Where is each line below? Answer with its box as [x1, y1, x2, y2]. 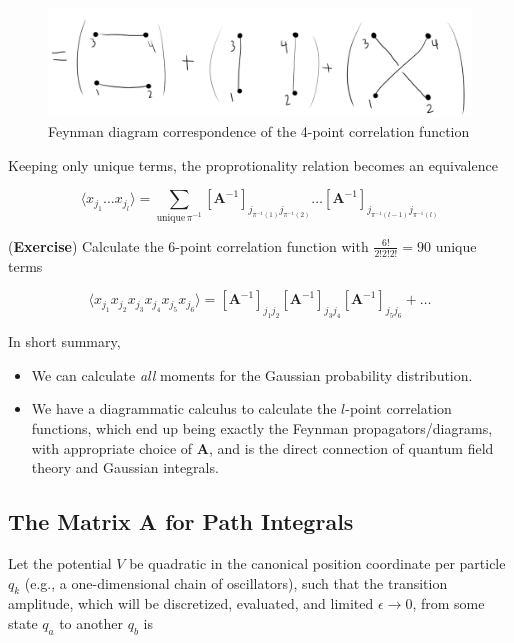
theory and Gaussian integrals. [31, 457, 219, 478]
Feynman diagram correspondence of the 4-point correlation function [48, 120, 470, 141]
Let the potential [8, 552, 112, 573]
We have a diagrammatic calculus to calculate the [31, 398, 337, 419]
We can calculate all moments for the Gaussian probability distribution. [31, 364, 473, 385]
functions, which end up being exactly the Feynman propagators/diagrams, [31, 417, 493, 438]
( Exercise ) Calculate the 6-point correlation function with [8, 235, 369, 256]
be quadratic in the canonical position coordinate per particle [129, 552, 506, 573]
